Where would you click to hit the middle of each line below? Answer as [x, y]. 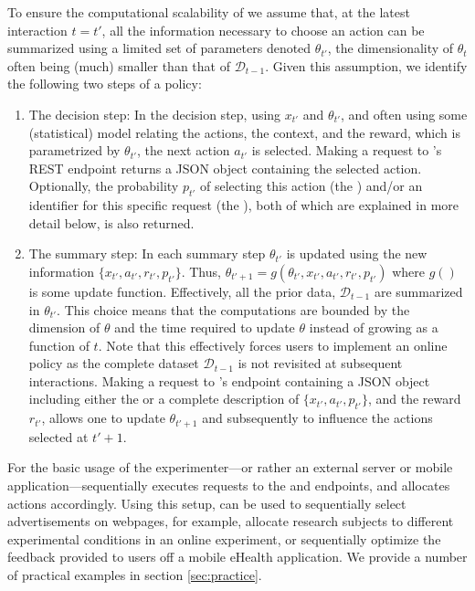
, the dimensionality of [391, 48]
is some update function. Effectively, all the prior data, [182, 291]
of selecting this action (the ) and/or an [311, 186]
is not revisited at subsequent [320, 363]
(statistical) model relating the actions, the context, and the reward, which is [244, 132]
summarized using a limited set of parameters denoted [159, 48]
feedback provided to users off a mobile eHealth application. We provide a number [237, 557]
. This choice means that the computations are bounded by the [233, 309]
